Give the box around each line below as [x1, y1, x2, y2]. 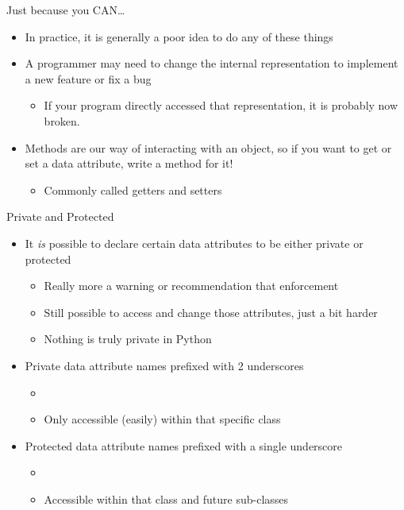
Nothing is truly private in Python [44, 330, 212, 347]
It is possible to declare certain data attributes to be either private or [25, 234, 364, 251]
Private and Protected [6, 208, 114, 225]
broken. [44, 112, 80, 129]
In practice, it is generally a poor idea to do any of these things [25, 28, 333, 44]
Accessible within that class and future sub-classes [44, 490, 289, 507]
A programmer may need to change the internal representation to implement [25, 55, 398, 71]
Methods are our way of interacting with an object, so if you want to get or [25, 139, 392, 156]
